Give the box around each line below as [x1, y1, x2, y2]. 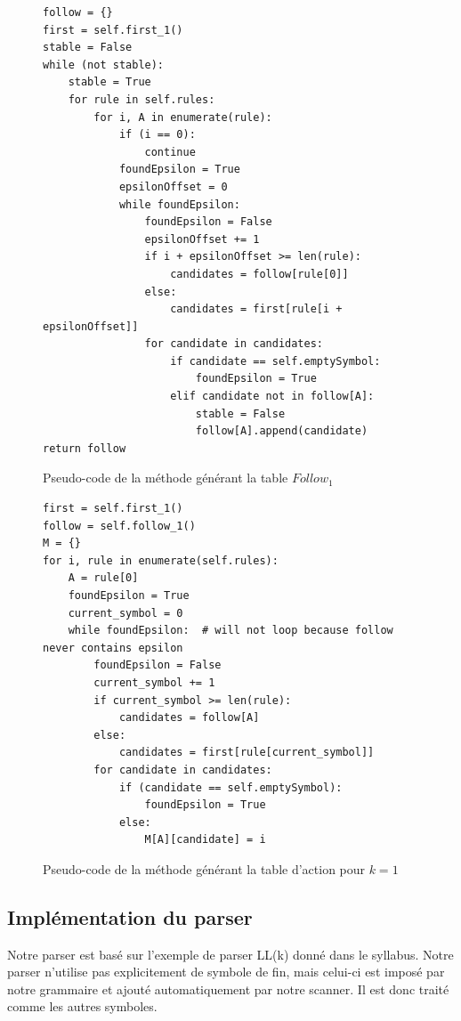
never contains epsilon [43, 641, 183, 654]
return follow [43, 442, 126, 455]
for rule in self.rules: [68, 93, 215, 106]
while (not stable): [43, 58, 165, 71]
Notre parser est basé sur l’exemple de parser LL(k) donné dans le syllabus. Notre [7, 944, 454, 963]
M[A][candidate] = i [144, 833, 266, 847]
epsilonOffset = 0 [118, 180, 228, 193]
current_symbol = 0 [68, 606, 183, 620]
